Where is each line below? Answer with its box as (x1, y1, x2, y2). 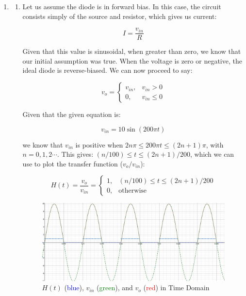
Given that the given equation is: (22, 109, 121, 119)
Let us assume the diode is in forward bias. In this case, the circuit (22, 1, 221, 11)
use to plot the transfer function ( (22, 158, 123, 168)
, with (206, 139, 224, 149)
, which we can (190, 149, 234, 159)
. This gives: (57, 149, 94, 159)
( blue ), (64, 282, 84, 293)
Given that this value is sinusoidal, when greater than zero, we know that (22, 46, 241, 56)
